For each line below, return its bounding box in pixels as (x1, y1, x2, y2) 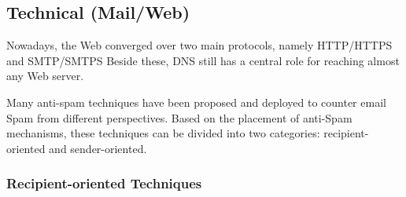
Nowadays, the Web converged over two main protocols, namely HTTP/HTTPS (6, 37, 393, 53)
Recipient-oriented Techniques (6, 173, 202, 193)
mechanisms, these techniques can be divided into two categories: (6, 125, 320, 141)
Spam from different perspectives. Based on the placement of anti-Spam (6, 109, 352, 126)
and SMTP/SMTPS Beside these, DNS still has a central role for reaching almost (6, 52, 400, 68)
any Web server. (6, 67, 84, 84)
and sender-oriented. (49, 140, 147, 156)
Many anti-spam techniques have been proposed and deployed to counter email (6, 93, 386, 110)
